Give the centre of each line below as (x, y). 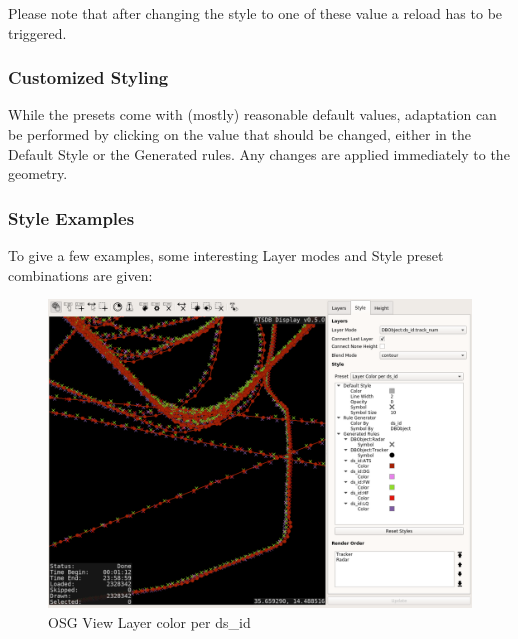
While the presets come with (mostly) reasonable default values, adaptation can (252, 114)
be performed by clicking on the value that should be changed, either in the (239, 134)
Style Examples (71, 217)
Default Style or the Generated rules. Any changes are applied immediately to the (259, 153)
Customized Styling (88, 77)
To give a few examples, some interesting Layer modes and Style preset (226, 255)
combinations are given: (80, 274)
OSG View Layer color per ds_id (149, 621)
